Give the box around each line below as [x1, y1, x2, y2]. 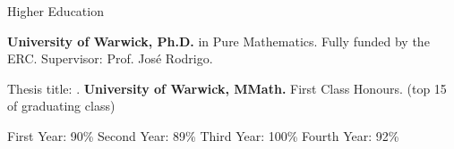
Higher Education [7, 2, 104, 20]
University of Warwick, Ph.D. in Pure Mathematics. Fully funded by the [7, 31, 430, 50]
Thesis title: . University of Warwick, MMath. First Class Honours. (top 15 [7, 79, 447, 97]
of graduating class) [7, 96, 116, 115]
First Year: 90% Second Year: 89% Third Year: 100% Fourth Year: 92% [7, 126, 399, 145]
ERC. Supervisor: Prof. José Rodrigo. [7, 49, 213, 68]
